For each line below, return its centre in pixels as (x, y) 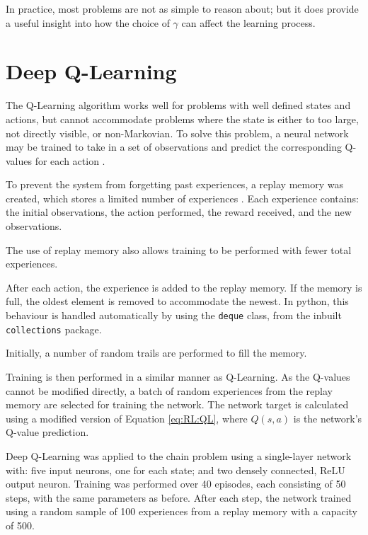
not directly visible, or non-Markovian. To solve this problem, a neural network (177, 133)
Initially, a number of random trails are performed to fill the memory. (156, 353)
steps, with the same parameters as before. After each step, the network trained (179, 497)
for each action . (70, 160)
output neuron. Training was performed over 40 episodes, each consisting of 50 (176, 484)
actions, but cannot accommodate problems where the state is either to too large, (182, 119)
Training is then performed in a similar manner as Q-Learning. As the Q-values (178, 376)
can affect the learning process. (248, 22)
